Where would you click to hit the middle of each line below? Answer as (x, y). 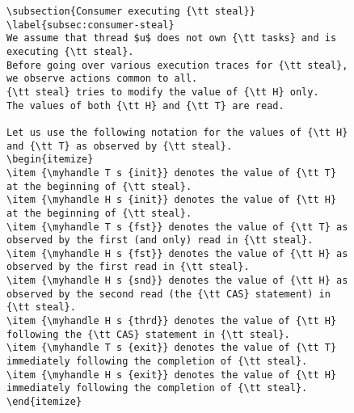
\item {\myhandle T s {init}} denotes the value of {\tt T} (172, 173)
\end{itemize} (44, 402)
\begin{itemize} (50, 160)
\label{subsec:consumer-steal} (91, 25)
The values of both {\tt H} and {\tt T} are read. (145, 105)
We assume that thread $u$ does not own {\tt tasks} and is (172, 38)
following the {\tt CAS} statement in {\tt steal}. (148, 334)
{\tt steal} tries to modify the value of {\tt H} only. (163, 92)
